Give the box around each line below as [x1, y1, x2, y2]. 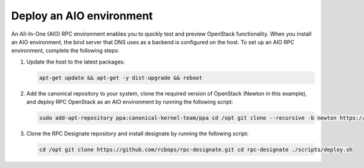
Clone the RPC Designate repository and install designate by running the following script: [26, 130, 249, 137]
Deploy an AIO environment [11, 9, 153, 22]
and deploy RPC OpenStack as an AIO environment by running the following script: [26, 99, 234, 106]
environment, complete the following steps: [11, 47, 120, 54]
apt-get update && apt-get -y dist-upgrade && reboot [39, 74, 203, 81]
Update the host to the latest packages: [26, 58, 126, 65]
